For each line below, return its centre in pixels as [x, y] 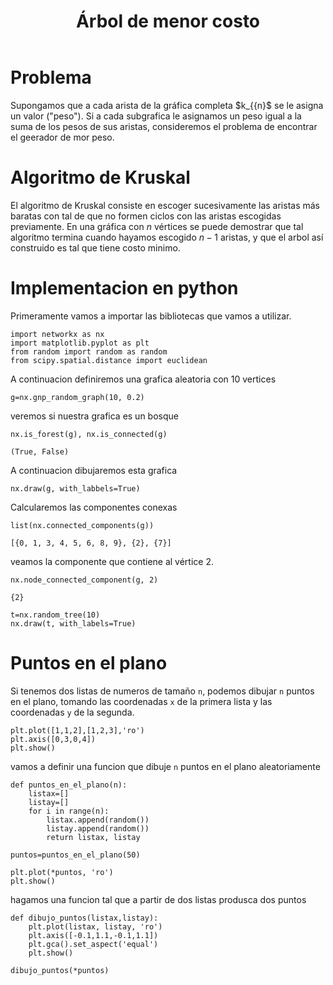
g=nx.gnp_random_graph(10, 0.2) [77, 397]
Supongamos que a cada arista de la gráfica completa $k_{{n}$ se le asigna [167, 105]
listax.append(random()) [98, 820]
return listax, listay [93, 837]
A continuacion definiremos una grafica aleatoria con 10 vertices [143, 379]
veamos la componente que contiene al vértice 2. [112, 561]
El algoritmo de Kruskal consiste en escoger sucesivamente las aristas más [165, 205]
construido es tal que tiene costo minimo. [95, 247]
